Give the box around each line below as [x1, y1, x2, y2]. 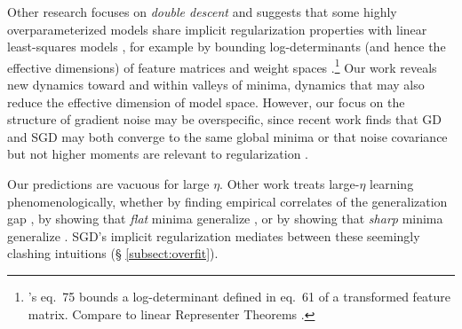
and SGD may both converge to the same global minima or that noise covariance [7, 127, 448, 145]
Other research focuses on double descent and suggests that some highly [7, 3, 397, 20]
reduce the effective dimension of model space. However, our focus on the [7, 92, 405, 111]
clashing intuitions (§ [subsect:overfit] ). [7, 244, 219, 262]
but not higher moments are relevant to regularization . [7, 145, 309, 163]
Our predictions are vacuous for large [7, 175, 210, 192]
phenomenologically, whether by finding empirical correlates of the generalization [7, 192, 448, 210]
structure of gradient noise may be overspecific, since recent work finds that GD [7, 110, 442, 129]
